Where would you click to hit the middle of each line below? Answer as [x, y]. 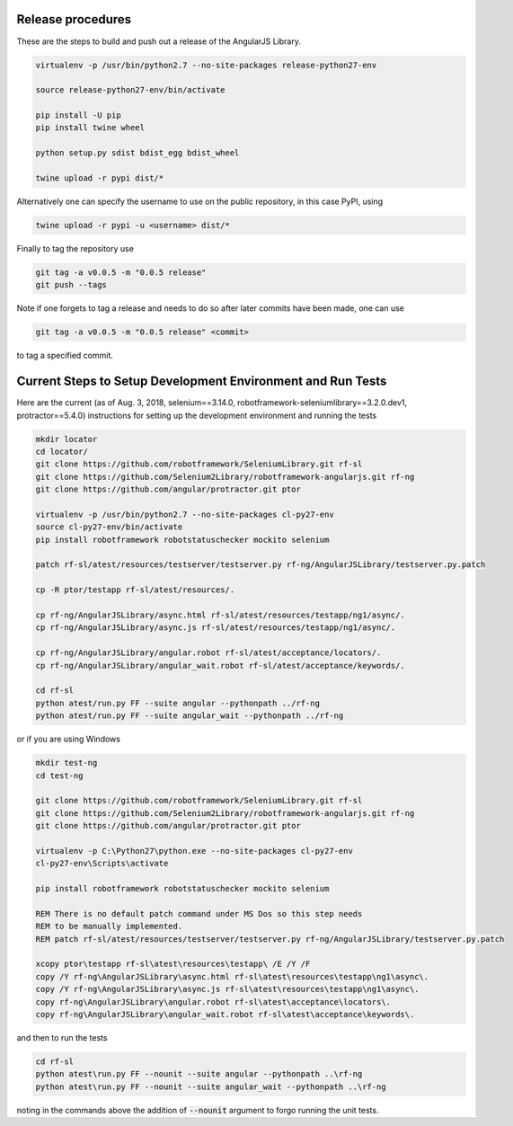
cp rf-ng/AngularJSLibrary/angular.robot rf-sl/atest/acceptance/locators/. [208, 653]
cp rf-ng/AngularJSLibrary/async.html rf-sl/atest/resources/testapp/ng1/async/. [221, 615]
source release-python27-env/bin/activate [130, 90]
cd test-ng [59, 776]
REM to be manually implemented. [109, 927]
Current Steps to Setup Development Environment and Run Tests [202, 381]
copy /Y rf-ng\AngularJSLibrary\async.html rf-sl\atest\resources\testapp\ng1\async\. [232, 976]
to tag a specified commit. [65, 356]
